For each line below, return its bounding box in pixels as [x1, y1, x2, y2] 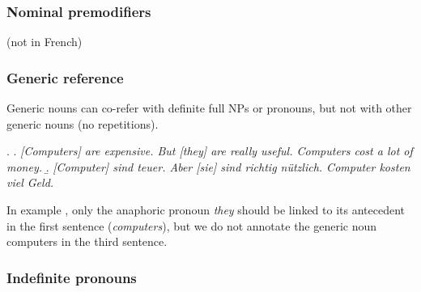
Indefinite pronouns [6, 267, 137, 287]
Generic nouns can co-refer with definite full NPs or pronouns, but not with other [6, 99, 412, 116]
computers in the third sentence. [6, 233, 168, 250]
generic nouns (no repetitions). [6, 115, 159, 132]
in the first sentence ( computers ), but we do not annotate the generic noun [6, 217, 377, 234]
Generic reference [6, 67, 124, 87]
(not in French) [6, 33, 83, 50]
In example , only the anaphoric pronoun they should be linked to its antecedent [6, 201, 405, 218]
